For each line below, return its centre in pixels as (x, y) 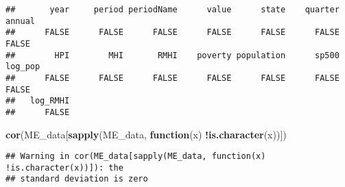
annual (20, 21)
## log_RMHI (38, 101)
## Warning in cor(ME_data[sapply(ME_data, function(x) (136, 157)
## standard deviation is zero (77, 179)
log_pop (23, 67)
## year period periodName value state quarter (172, 10)
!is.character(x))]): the (64, 167)
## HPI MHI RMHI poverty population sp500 (172, 55)
